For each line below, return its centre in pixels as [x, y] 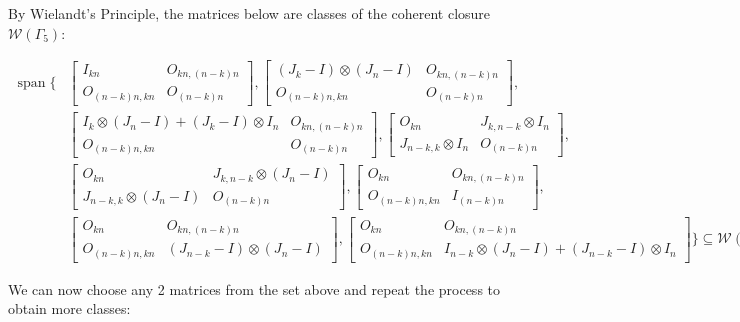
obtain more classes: [69, 308]
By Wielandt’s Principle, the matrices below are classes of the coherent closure [249, 13]
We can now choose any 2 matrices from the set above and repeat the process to [254, 288]
